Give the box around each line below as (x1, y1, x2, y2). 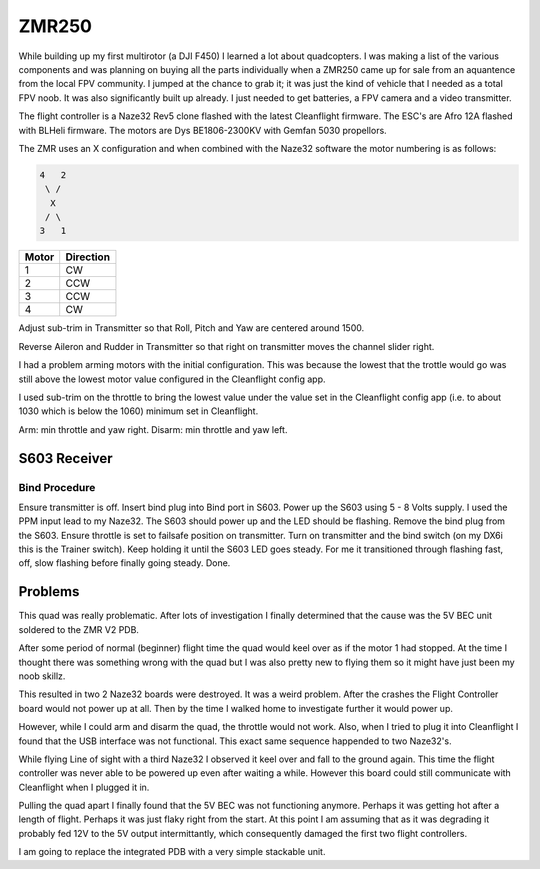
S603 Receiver (18, 450, 113, 467)
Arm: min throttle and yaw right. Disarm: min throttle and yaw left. (18, 423, 288, 435)
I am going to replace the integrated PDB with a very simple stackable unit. (18, 846, 326, 858)
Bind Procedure (18, 480, 96, 494)
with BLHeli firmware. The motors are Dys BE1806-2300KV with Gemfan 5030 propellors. (18, 124, 387, 136)
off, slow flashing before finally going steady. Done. (18, 557, 231, 569)
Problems (18, 583, 80, 600)
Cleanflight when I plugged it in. (18, 781, 150, 793)
